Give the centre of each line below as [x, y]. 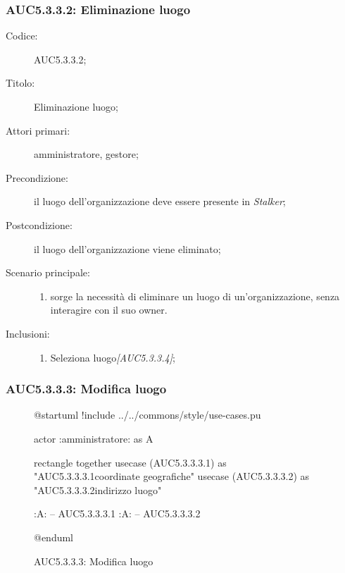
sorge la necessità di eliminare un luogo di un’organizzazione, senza [195, 296]
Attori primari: [38, 130]
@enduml [54, 537]
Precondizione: [37, 177]
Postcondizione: [39, 224]
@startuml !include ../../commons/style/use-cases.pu [148, 415]
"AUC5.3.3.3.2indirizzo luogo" [98, 489]
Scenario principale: [48, 272]
